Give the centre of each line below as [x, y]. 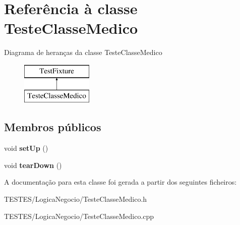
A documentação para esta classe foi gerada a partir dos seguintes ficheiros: [121, 182]
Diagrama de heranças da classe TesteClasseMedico [83, 52]
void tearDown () [33, 165]
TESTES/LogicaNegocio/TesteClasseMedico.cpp [79, 216]
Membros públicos [53, 127]
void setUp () [26, 148]
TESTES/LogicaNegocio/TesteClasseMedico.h [76, 199]
